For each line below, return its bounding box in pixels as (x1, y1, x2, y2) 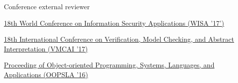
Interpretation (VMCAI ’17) (4, 43, 88, 53)
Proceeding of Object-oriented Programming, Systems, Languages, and (4, 60, 215, 70)
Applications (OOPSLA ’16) (4, 69, 88, 79)
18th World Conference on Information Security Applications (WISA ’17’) (4, 17, 224, 28)
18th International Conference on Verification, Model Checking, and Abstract (4, 34, 234, 44)
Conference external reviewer (4, 1, 90, 11)
